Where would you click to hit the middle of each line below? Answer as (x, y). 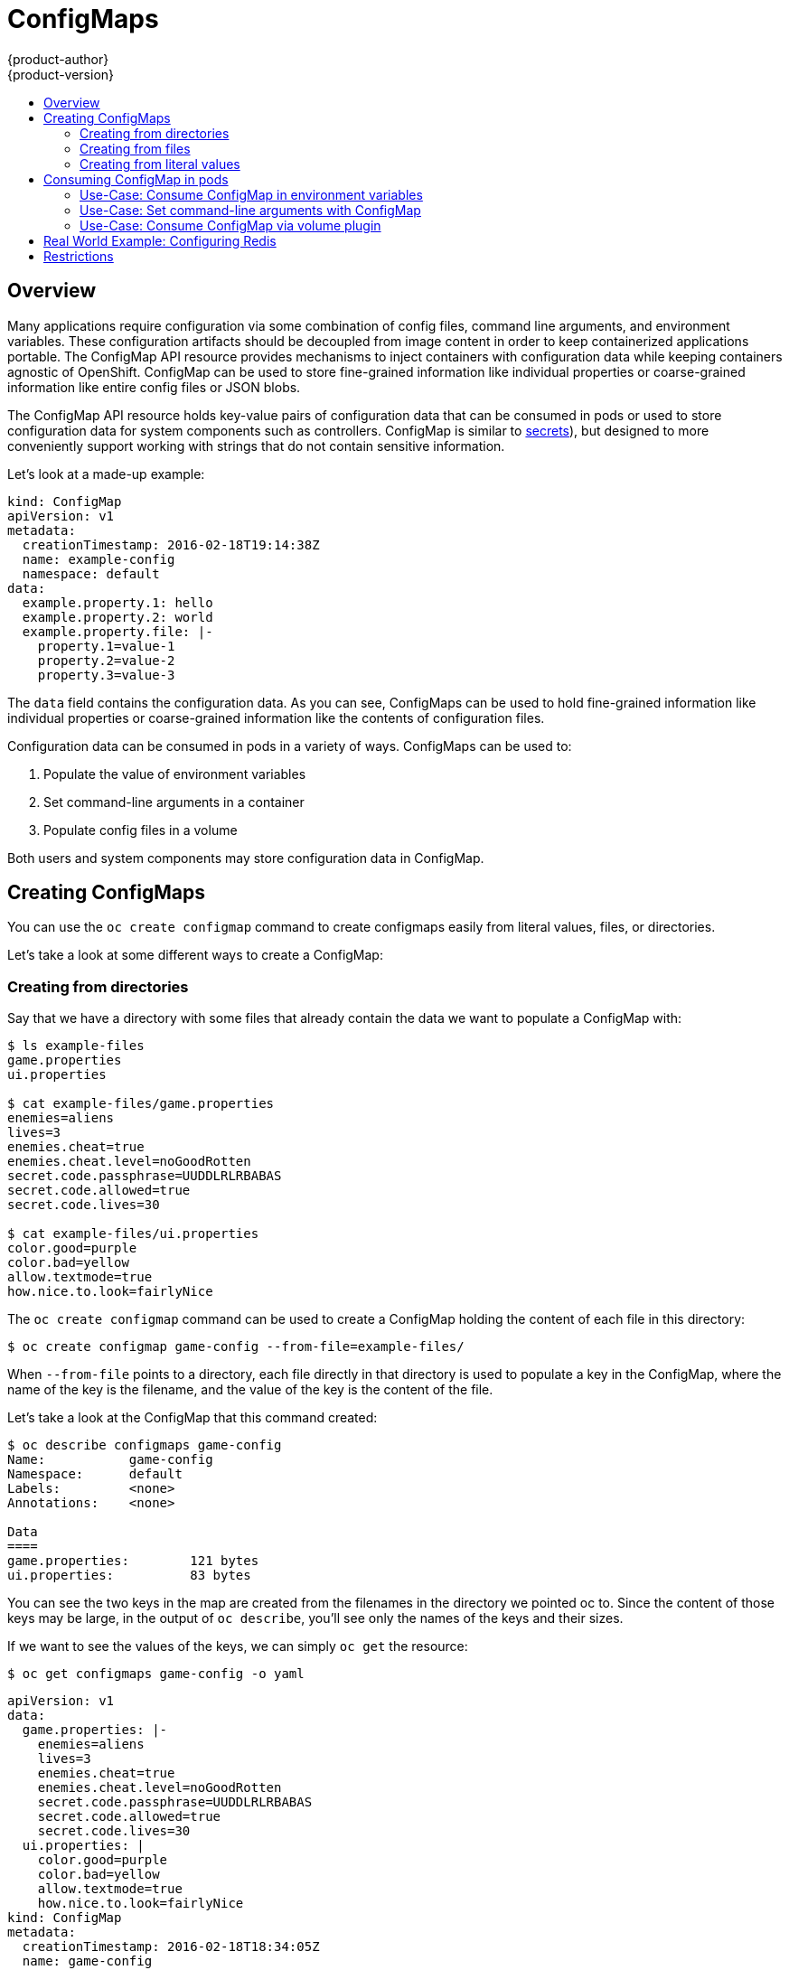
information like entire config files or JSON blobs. (154, 387)
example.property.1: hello (117, 602)
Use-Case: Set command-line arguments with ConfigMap (250, 210)
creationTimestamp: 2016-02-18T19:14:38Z (171, 544)
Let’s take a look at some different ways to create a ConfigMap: (195, 955)
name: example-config (99, 559)
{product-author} (58, 59)
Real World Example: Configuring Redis (160, 240)
